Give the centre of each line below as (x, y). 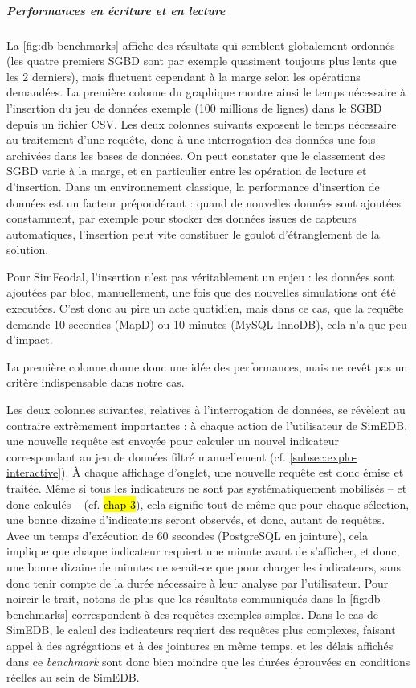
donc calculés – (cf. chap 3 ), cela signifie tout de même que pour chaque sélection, (208, 504)
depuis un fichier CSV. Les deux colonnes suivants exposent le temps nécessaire (202, 123)
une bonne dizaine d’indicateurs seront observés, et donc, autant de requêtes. (196, 520)
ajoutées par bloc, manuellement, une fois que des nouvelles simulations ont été (201, 292)
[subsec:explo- (323, 456)
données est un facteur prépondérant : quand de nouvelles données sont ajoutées (204, 202)
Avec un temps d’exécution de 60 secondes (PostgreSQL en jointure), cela (187, 535)
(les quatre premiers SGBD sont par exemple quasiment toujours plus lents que (202, 61)
